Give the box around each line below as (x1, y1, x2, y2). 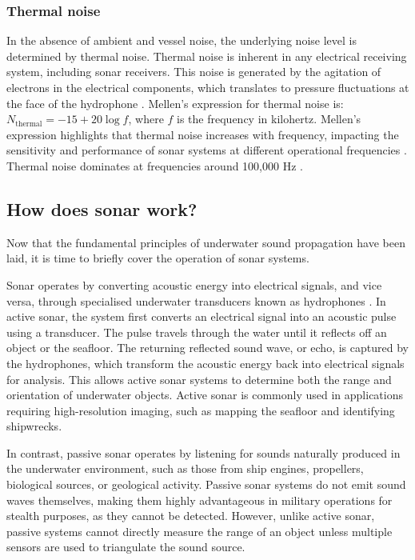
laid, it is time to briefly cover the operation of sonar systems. (6, 250, 309, 266)
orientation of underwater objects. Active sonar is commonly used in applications (6, 386, 403, 403)
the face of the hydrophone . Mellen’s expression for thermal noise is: (6, 94, 344, 111)
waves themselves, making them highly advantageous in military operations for (6, 491, 393, 508)
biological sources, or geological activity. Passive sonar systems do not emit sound (6, 476, 406, 493)
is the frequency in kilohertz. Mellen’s (177, 110, 361, 127)
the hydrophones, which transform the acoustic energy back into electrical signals (6, 354, 405, 371)
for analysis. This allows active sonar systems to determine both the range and (6, 370, 392, 387)
